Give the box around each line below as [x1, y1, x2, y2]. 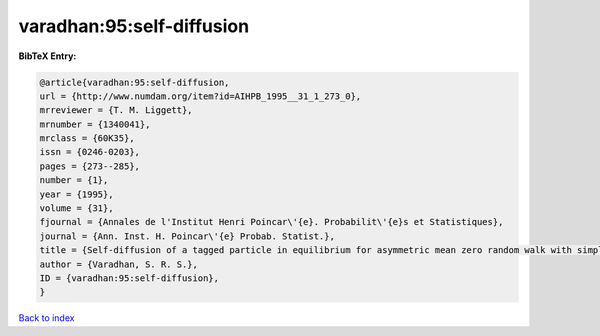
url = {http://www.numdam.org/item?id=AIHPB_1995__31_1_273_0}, [39, 90, 362, 102]
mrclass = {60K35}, [39, 133, 135, 144]
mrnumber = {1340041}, [39, 118, 151, 130]
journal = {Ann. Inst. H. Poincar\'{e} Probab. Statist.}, [39, 230, 335, 242]
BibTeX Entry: [18, 50, 77, 62]
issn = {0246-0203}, [39, 146, 140, 158]
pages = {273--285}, [39, 160, 140, 172]
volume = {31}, [39, 203, 114, 214]
